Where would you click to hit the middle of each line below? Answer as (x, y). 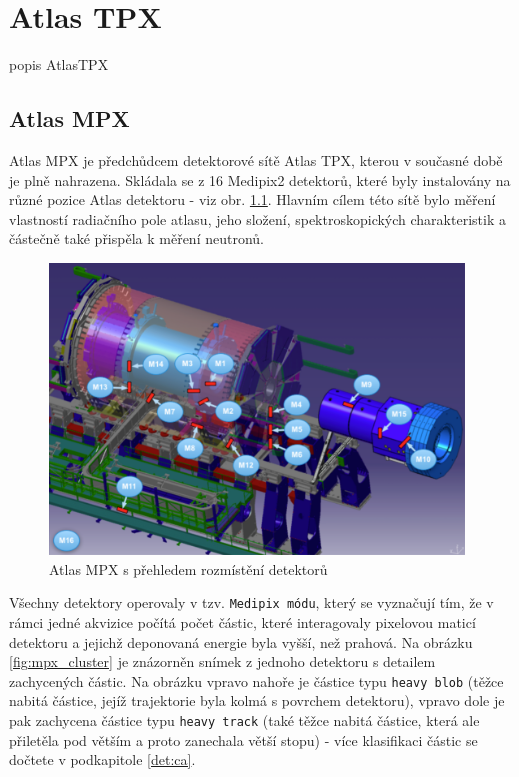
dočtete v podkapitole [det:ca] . (102, 759)
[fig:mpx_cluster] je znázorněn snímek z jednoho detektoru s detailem (222, 661)
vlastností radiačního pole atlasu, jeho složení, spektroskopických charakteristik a (257, 218)
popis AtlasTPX (59, 64)
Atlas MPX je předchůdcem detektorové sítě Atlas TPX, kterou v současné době (256, 159)
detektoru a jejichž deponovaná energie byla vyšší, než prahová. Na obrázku (241, 641)
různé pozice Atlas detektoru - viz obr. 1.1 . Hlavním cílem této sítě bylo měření (252, 199)
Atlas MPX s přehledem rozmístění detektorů (188, 568)
